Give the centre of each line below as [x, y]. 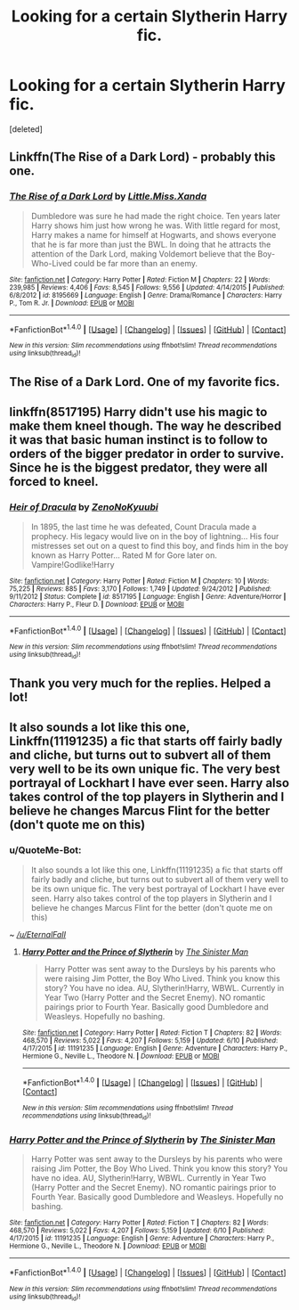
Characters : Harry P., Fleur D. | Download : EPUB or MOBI [97, 604]
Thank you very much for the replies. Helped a [140, 684]
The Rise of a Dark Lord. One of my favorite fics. [145, 382]
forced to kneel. [54, 482]
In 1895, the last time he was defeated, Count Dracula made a [144, 527]
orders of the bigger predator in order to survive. [147, 454]
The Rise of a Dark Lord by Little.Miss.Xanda [108, 196]
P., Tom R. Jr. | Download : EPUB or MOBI [72, 303]
